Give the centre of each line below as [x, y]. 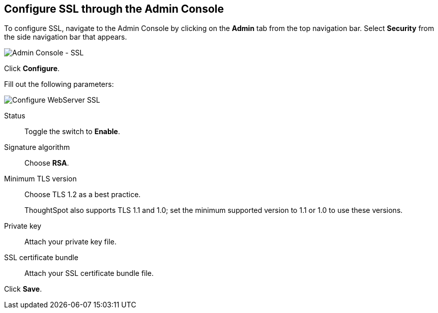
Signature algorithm [37, 147]
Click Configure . [32, 69]
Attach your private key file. [70, 242]
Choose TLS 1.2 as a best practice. [83, 195]
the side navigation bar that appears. [66, 37]
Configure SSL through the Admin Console [114, 9]
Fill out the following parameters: [59, 84]
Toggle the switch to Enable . [72, 132]
